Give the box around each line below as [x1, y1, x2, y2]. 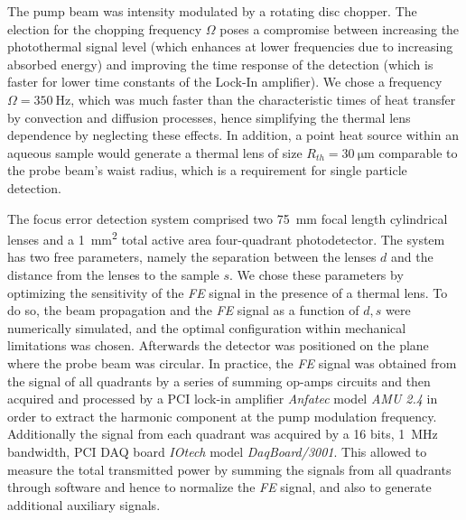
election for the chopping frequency [7, 19, 202, 38]
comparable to [378, 143, 458, 162]
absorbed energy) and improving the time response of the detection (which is [7, 54, 433, 73]
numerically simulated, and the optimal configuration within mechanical [7, 318, 406, 337]
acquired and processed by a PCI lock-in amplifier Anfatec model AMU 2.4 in [7, 389, 438, 408]
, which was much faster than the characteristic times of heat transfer [70, 89, 456, 108]
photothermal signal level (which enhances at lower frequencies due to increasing [7, 37, 453, 56]
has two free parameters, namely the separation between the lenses [7, 247, 377, 266]
